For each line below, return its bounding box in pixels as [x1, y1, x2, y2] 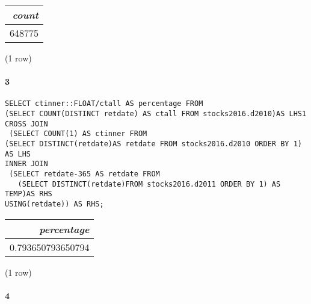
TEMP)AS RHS [5, 190, 52, 199]
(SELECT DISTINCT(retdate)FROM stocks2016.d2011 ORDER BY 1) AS [17, 179, 281, 188]
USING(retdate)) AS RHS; [5, 199, 104, 208]
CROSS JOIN [5, 119, 48, 128]
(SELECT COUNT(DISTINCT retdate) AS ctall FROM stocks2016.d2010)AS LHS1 [5, 110, 307, 119]
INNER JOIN [5, 160, 48, 169]
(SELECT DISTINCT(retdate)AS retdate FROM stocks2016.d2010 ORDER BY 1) [5, 140, 302, 149]
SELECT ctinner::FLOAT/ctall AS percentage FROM [5, 99, 203, 108]
